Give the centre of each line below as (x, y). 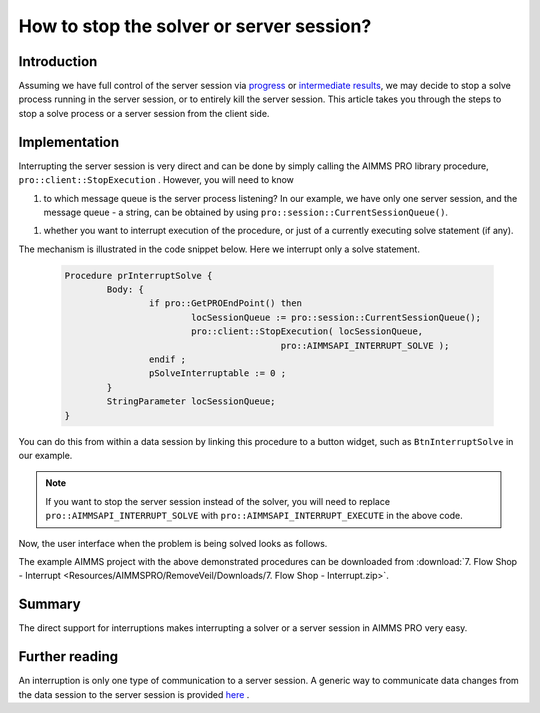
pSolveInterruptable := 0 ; (217, 373)
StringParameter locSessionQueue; (191, 401)
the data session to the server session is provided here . (134, 694)
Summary (49, 604)
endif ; (167, 359)
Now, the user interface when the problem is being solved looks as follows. (173, 543)
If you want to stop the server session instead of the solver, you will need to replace (217, 501)
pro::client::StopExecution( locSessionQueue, (307, 331)
